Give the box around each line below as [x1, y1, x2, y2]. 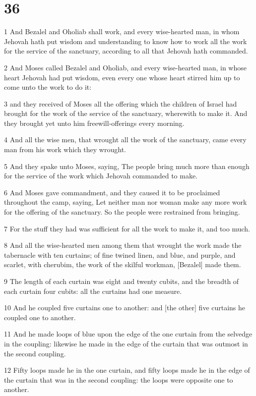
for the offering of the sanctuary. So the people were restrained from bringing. [4, 207, 240, 217]
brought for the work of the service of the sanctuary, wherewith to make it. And [4, 108, 248, 118]
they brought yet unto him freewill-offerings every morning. [4, 117, 185, 128]
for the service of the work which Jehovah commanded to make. [4, 170, 198, 181]
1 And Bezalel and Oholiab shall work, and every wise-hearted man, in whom [4, 26, 240, 37]
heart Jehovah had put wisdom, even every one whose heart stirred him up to [4, 72, 240, 82]
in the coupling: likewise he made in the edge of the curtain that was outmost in [4, 338, 248, 348]
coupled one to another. [4, 312, 76, 322]
